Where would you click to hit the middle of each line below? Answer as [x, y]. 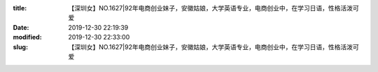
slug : [20, 47]
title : [20, 8]
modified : [27, 37]
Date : [21, 27]
